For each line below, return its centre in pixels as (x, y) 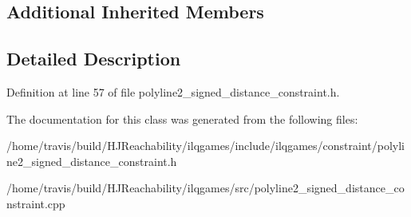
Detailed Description (94, 59)
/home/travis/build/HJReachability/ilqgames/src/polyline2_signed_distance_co (205, 188)
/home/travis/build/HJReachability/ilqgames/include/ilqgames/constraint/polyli (205, 146)
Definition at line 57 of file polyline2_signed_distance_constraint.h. (173, 91)
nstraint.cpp (36, 203)
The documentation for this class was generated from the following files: (182, 118)
